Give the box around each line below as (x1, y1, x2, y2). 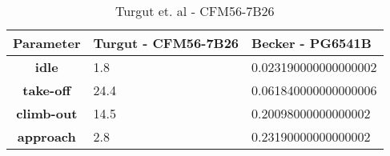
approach (17, 127, 76, 146)
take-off (22, 81, 71, 99)
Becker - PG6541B (251, 34, 372, 52)
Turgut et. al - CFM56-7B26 (115, 2, 275, 20)
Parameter (13, 34, 81, 52)
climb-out (16, 104, 78, 122)
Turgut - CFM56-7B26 (93, 34, 239, 52)
